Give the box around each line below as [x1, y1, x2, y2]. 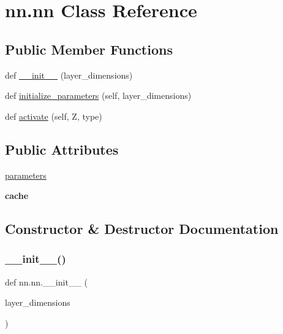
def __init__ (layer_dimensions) [5, 68, 133, 81]
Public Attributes [5, 139, 119, 158]
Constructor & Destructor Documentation [5, 219, 279, 238]
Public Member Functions [5, 39, 173, 58]
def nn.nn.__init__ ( [5, 275, 88, 288]
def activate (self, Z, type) [5, 109, 102, 122]
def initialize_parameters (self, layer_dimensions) [5, 89, 192, 102]
